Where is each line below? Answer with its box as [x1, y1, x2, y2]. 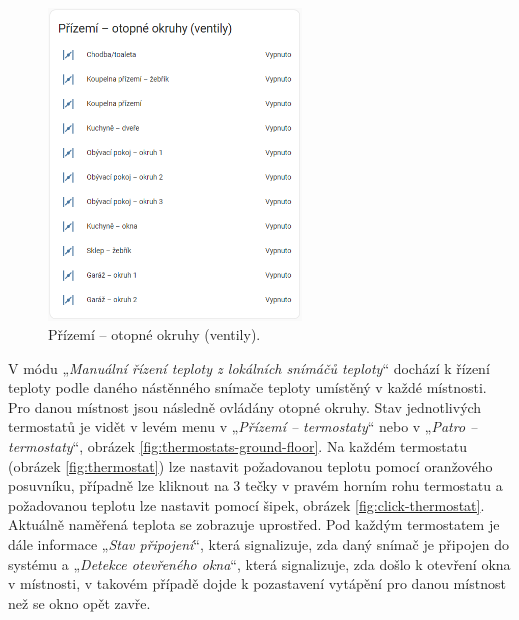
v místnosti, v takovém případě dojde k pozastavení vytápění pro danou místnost [8, 573, 506, 594]
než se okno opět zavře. [8, 592, 151, 613]
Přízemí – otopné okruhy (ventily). [48, 324, 261, 345]
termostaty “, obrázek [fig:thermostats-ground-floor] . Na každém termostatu [8, 436, 467, 457]
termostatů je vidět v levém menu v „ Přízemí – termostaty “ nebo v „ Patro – [8, 416, 478, 437]
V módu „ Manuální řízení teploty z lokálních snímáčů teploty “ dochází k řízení [8, 357, 490, 378]
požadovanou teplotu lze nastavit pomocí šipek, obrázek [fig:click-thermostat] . [8, 494, 485, 515]
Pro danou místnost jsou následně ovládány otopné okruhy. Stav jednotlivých [8, 396, 482, 417]
